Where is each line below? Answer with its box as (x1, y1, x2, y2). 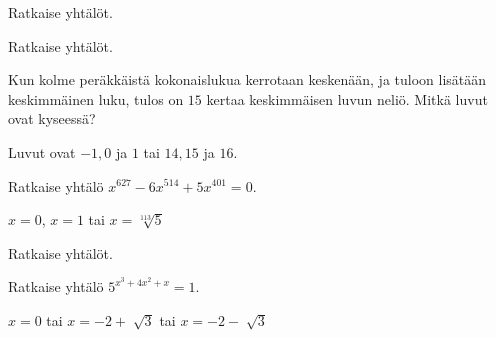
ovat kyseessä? (8, 108, 96, 129)
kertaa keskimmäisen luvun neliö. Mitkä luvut (206, 88, 488, 109)
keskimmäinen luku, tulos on (8, 88, 184, 109)
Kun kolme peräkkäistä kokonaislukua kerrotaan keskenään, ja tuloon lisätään (8, 69, 487, 90)
